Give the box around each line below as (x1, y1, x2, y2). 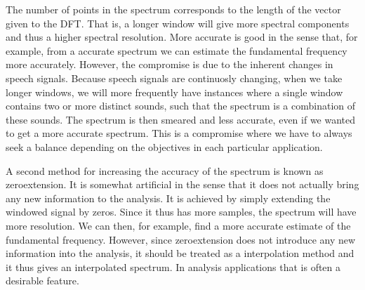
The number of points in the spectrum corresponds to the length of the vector (6, 2, 341, 16)
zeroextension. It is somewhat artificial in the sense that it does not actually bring (6, 177, 359, 192)
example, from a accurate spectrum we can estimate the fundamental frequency (6, 43, 347, 58)
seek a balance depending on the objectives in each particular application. (6, 139, 323, 154)
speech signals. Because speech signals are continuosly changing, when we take (6, 70, 343, 85)
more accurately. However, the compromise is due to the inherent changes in (6, 57, 333, 72)
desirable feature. (6, 273, 79, 288)
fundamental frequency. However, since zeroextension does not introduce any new (6, 232, 356, 246)
